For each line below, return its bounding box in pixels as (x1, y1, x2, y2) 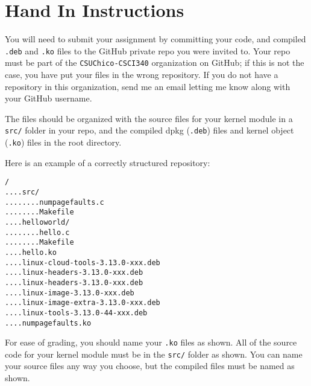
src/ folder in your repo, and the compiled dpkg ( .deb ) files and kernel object (5, 124, 294, 137)
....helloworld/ (5, 217, 70, 227)
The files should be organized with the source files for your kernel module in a (5, 112, 293, 124)
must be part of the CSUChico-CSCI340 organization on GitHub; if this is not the (5, 56, 304, 69)
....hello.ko (5, 248, 57, 257)
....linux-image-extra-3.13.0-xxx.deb (5, 298, 160, 307)
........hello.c (5, 228, 70, 237)
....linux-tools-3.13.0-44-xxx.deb (5, 308, 148, 317)
